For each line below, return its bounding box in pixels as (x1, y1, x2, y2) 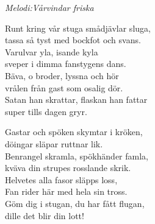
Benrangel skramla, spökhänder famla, (5, 149, 148, 162)
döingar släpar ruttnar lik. (5, 137, 103, 150)
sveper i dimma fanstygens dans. (5, 57, 126, 70)
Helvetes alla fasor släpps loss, (5, 173, 118, 186)
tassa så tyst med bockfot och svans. (5, 33, 141, 46)
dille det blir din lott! (5, 209, 84, 222)
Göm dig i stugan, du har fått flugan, (5, 197, 145, 209)
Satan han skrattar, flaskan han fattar (5, 93, 148, 106)
